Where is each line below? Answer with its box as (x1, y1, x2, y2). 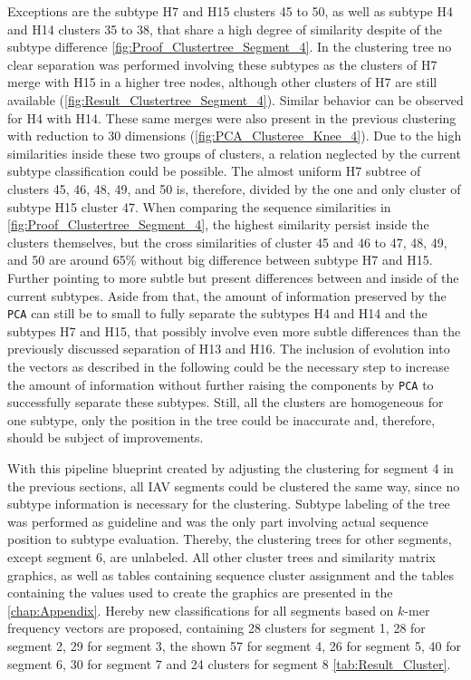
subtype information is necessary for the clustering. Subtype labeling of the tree (7, 494, 450, 513)
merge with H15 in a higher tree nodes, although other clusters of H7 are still (7, 73, 437, 92)
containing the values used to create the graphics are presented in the (7, 583, 393, 602)
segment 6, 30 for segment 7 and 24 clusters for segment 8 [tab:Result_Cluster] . (7, 654, 451, 673)
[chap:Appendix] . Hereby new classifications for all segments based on (7, 600, 394, 619)
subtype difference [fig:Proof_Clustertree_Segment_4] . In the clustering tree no (7, 37, 452, 56)
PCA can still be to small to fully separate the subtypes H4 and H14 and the (7, 304, 428, 323)
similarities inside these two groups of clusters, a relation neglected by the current (7, 143, 461, 162)
